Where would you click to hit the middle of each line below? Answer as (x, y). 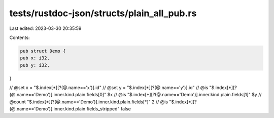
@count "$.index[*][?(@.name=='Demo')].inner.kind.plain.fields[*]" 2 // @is (89, 102)
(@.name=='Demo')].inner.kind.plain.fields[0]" (58, 95)
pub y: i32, (35, 65)
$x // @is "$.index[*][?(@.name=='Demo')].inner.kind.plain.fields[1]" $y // (184, 95)
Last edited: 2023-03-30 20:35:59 (45, 28)
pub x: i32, (35, 58)
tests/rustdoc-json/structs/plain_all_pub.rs (103, 13)
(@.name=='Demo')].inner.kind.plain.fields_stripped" (64, 109)
